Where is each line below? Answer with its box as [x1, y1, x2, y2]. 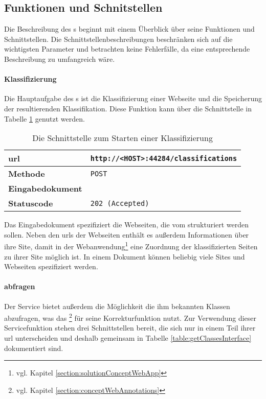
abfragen [4, 281, 35, 292]
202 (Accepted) [90, 199, 149, 207]
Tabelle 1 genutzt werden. [4, 113, 85, 124]
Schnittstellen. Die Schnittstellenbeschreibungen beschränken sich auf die [4, 33, 233, 44]
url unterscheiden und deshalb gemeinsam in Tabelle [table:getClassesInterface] [4, 333, 252, 343]
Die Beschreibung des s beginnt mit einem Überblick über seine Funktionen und [4, 24, 255, 34]
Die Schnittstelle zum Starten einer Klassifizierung [32, 132, 213, 144]
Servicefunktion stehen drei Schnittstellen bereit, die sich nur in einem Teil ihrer [4, 322, 256, 333]
